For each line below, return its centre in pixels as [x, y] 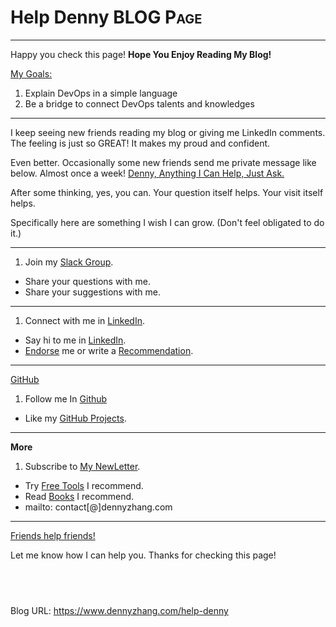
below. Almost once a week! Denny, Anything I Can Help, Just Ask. [147, 173]
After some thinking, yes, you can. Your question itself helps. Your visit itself [167, 192]
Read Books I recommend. [79, 496]
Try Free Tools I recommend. [84, 485]
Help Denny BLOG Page [106, 17]
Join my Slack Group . [69, 262]
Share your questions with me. [88, 281]
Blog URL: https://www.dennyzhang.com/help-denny [119, 610]
